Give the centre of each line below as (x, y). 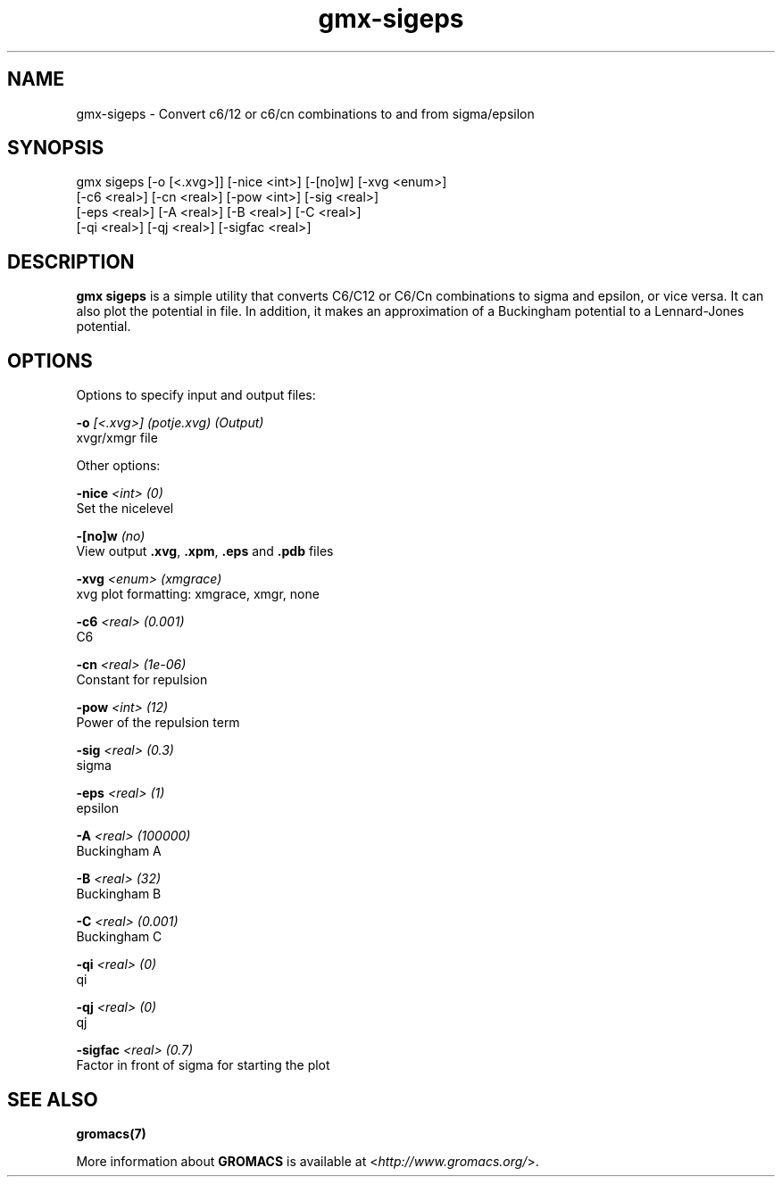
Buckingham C (119, 937)
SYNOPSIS (56, 148)
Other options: (118, 466)
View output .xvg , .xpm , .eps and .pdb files (205, 551)
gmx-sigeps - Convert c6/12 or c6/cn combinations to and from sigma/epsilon (305, 113)
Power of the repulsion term (158, 723)
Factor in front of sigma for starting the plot (203, 1065)
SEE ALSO (53, 1099)
